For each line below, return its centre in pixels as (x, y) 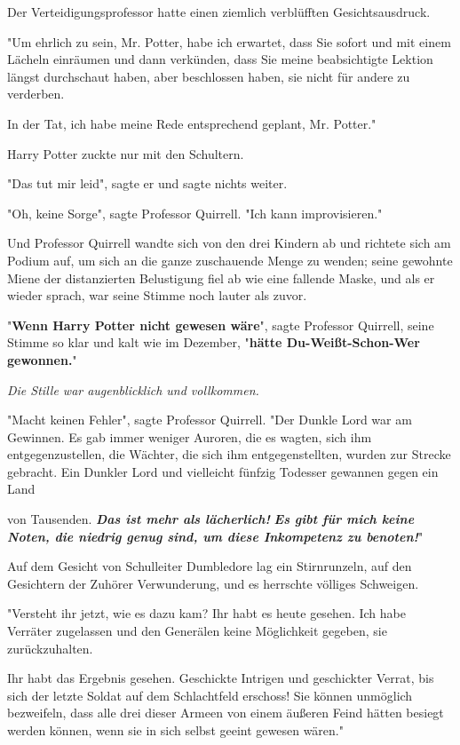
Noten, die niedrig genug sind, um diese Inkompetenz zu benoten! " (215, 536)
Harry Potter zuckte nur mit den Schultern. (126, 153)
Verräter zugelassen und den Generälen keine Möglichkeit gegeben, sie (197, 631)
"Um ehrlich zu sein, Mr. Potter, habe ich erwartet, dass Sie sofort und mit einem (229, 41)
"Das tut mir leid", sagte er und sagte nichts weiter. (147, 183)
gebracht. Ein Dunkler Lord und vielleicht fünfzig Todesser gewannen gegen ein (223, 471)
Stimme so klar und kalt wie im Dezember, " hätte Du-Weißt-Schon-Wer (214, 342)
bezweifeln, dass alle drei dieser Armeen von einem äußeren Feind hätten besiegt (226, 713)
